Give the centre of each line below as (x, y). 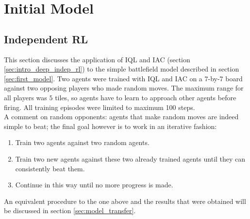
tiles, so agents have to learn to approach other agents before (146, 97)
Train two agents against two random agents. (82, 142)
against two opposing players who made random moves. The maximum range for (124, 88)
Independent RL (46, 39)
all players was (25, 97)
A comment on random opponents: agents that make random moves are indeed (121, 117)
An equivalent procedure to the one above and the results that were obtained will (125, 201)
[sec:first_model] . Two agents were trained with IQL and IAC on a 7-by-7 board (123, 78)
